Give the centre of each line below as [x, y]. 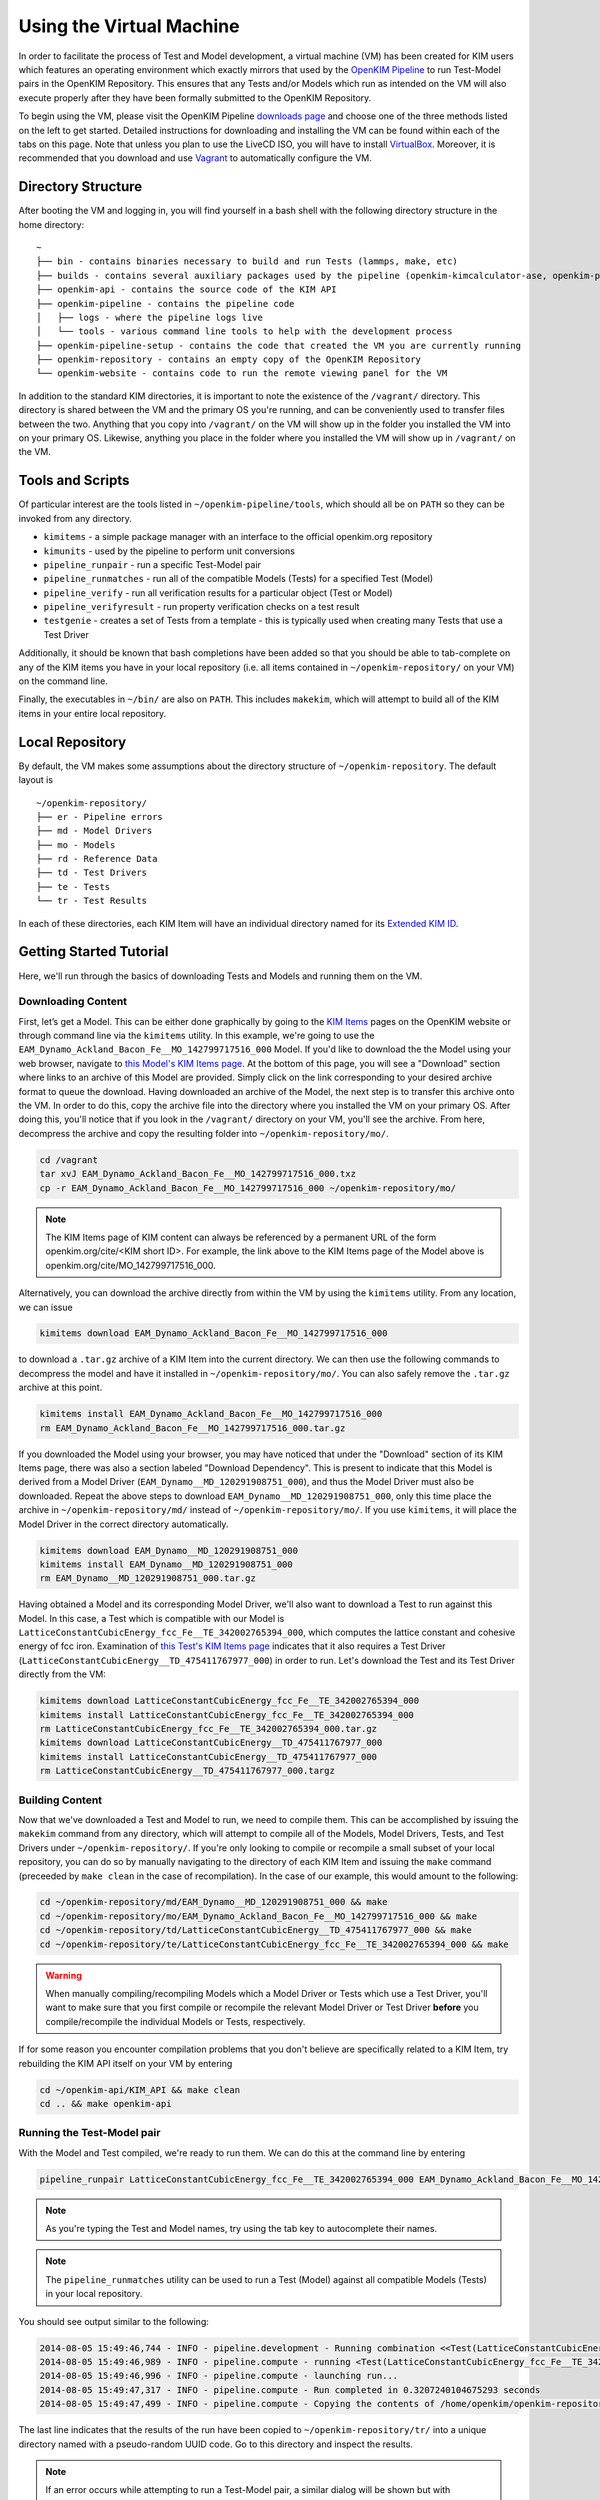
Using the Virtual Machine [129, 26]
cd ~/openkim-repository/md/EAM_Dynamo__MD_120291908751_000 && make [213, 1902]
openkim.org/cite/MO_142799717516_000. [131, 1265]
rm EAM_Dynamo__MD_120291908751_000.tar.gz [148, 1578]
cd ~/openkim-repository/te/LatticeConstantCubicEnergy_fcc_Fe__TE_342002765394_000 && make [274, 1944]
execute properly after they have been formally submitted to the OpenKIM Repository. [195, 97]
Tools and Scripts [74, 480]
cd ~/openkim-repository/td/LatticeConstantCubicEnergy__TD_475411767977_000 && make [255, 1930]
